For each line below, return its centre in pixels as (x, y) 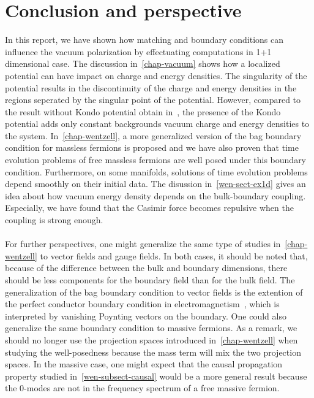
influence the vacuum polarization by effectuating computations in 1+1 (138, 51)
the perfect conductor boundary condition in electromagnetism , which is (142, 304)
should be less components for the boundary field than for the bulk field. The (150, 280)
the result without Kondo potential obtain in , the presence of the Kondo (143, 111)
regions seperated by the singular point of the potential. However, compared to (153, 100)
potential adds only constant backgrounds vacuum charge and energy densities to (157, 124)
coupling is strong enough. (54, 220)
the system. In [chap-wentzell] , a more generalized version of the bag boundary (153, 135)
